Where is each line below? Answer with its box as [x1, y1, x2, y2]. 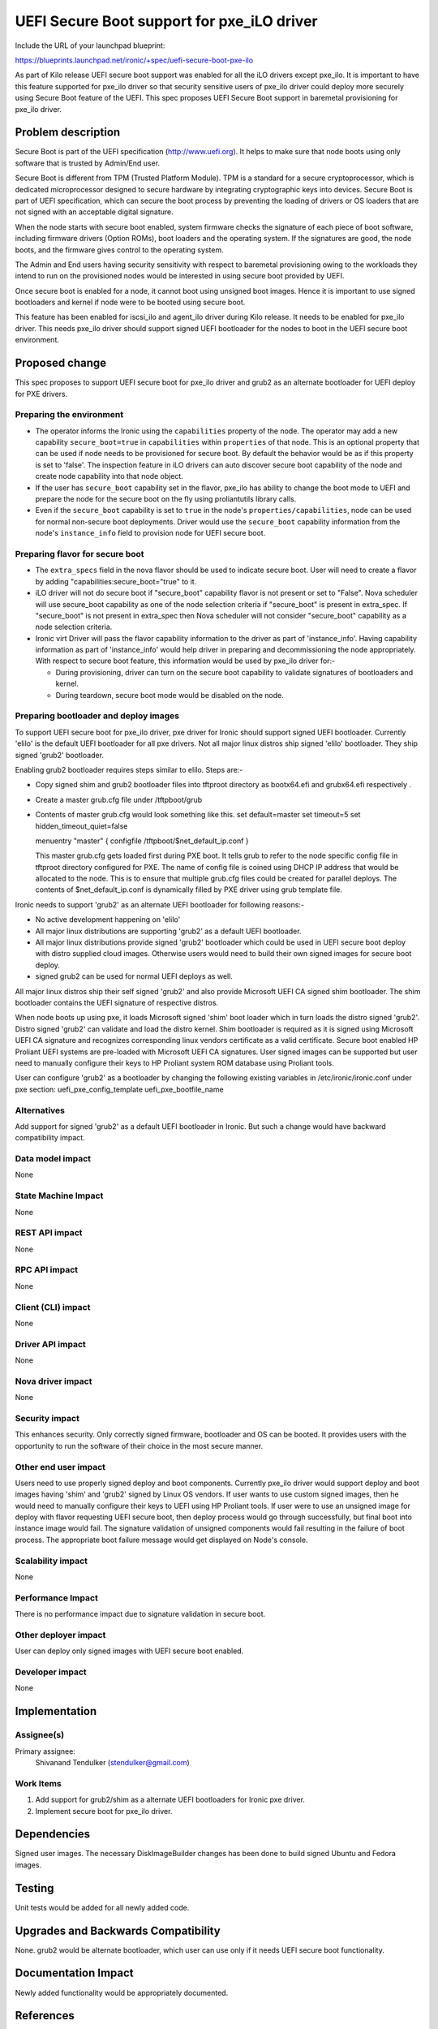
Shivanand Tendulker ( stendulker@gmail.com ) [35, 1757, 190, 1767]
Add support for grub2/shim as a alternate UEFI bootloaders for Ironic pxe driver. [35, 1794, 306, 1805]
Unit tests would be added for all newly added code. [15, 1902, 190, 1912]
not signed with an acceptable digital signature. [15, 207, 174, 217]
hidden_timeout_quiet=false [35, 821, 128, 831]
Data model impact [15, 1153, 92, 1165]
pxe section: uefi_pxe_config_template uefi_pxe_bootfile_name [15, 1084, 224, 1094]
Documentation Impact [15, 1967, 134, 1980]
